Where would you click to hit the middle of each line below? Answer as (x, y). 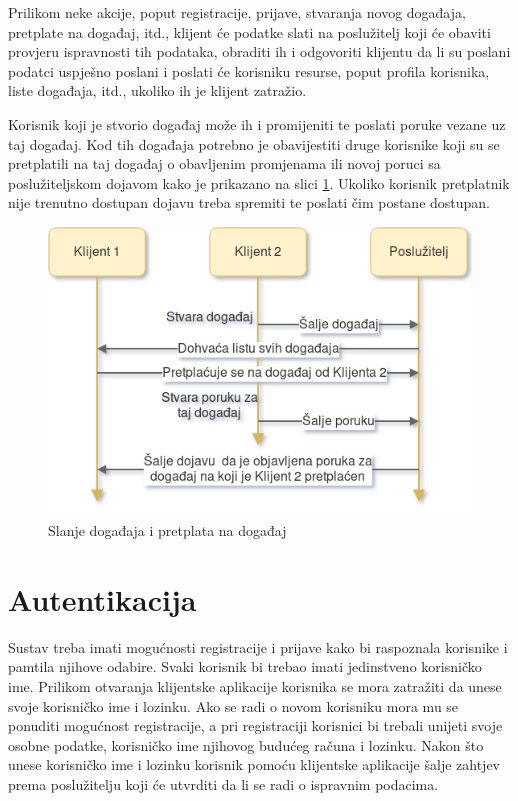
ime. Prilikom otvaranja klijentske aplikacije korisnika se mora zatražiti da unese (255, 686)
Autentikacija (102, 598)
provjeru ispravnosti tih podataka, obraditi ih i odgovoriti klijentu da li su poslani (259, 51)
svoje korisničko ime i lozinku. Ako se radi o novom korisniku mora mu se (233, 705)
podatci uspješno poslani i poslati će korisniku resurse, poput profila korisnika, (249, 70)
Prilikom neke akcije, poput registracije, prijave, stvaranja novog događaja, (237, 12)
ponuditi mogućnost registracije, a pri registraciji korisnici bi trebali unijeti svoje (255, 725)
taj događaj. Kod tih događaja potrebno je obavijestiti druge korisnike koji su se (254, 143)
